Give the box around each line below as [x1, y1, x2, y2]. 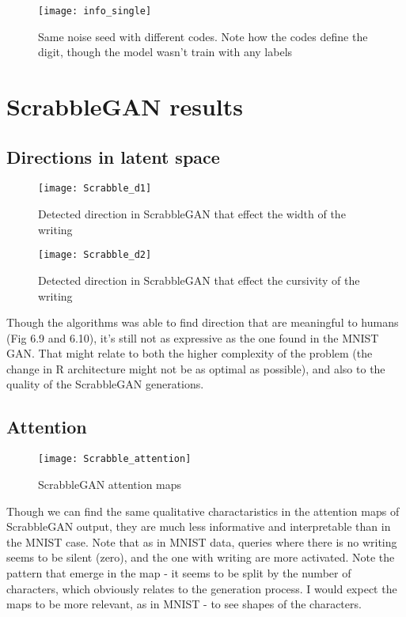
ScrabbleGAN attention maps [38, 475, 182, 492]
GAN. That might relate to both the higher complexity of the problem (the [6, 345, 373, 361]
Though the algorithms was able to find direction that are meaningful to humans [6, 314, 399, 331]
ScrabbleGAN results [6, 90, 243, 123]
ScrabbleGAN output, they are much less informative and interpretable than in [6, 518, 391, 535]
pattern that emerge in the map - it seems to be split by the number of [6, 564, 351, 581]
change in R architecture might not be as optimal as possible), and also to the [6, 360, 385, 377]
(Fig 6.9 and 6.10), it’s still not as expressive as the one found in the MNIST [6, 329, 379, 346]
